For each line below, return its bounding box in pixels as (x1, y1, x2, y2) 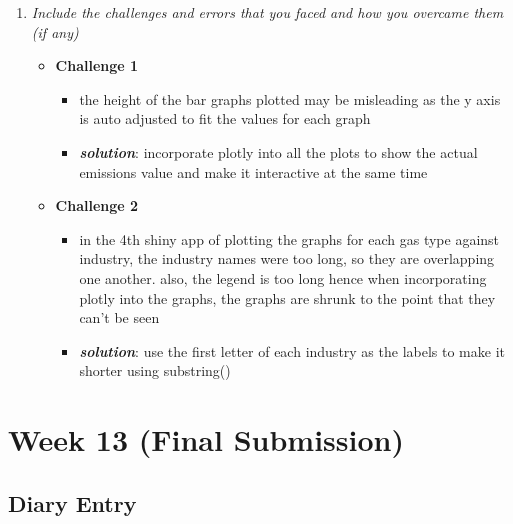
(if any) (31, 21, 79, 42)
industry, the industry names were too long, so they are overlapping (79, 248, 495, 269)
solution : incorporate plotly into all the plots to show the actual (79, 141, 478, 162)
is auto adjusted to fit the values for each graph (79, 108, 371, 129)
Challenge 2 (55, 195, 139, 216)
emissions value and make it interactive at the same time (79, 161, 428, 182)
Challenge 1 (55, 55, 139, 76)
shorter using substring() (79, 360, 231, 381)
